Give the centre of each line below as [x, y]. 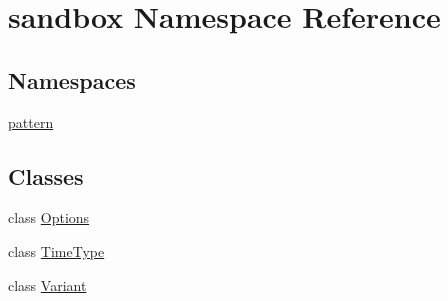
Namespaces [72, 79]
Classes [46, 175]
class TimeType [56, 250]
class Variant [47, 284]
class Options [49, 217]
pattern [31, 121]
